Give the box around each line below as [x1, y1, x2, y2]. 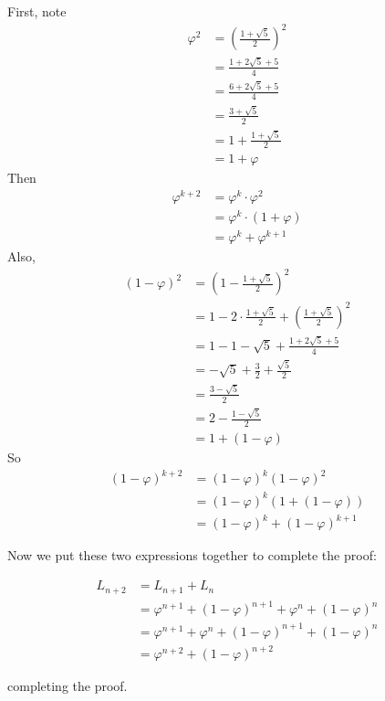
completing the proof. [7, 676, 128, 696]
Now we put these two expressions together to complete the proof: [7, 546, 377, 565]
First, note [7, 2, 67, 20]
